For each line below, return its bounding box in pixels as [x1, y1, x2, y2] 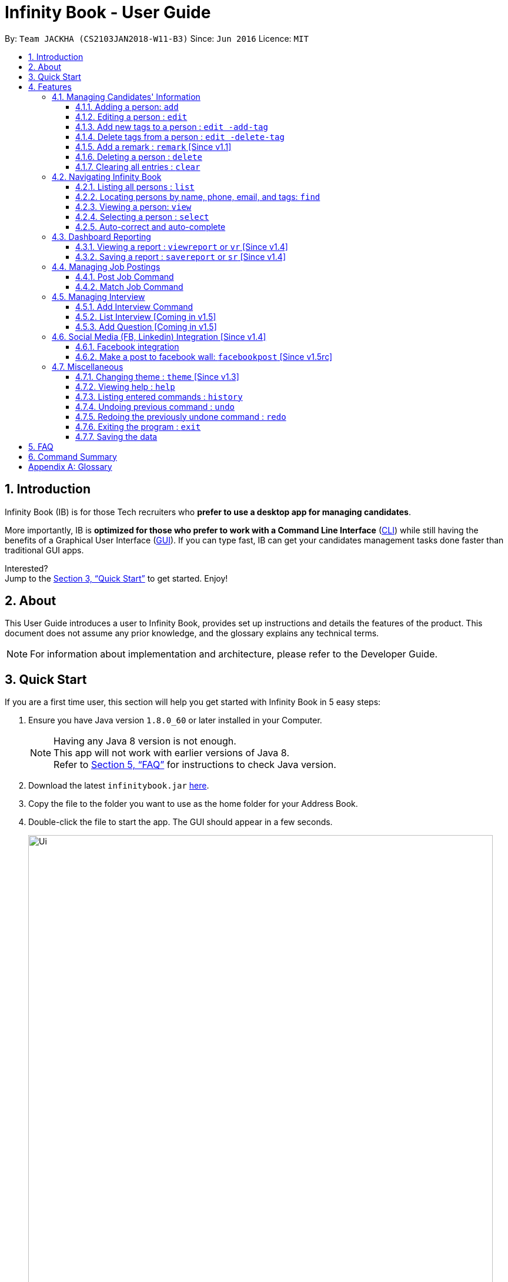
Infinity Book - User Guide [5, 2, 211, 22]
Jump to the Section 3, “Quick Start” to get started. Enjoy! [5, 573, 228, 583]
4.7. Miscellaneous [52, 361, 123, 372]
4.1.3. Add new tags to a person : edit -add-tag [75, 121, 268, 132]
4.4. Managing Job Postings [52, 261, 161, 272]
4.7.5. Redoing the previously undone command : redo [75, 411, 286, 422]
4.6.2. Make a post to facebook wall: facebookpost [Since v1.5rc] [75, 351, 333, 362]
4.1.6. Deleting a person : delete [75, 151, 202, 162]
